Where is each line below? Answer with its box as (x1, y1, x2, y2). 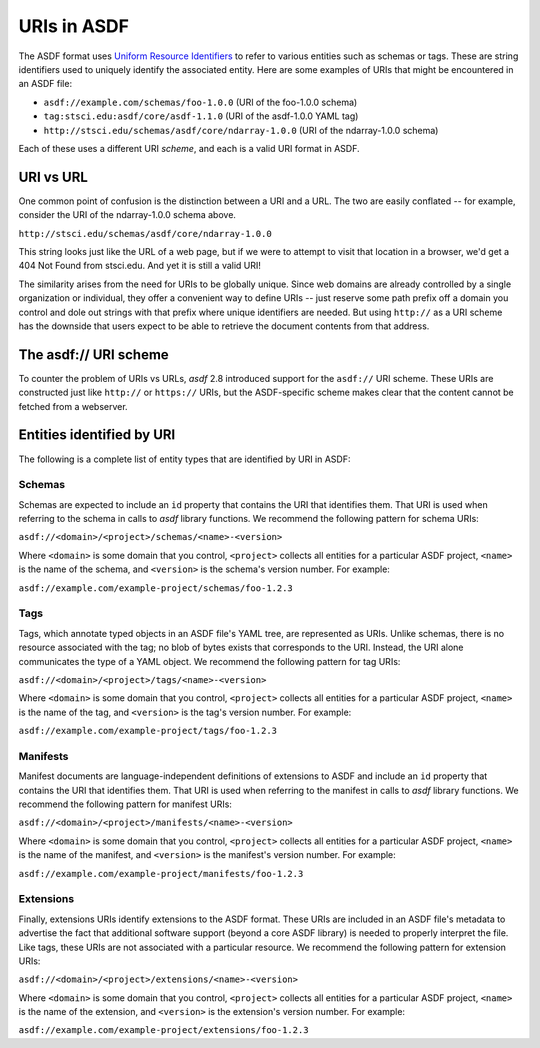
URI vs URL (18, 168, 89, 185)
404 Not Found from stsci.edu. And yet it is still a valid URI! (18, 260, 262, 272)
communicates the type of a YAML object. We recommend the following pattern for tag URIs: (18, 655, 401, 667)
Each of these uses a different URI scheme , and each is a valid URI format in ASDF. (18, 142, 360, 154)
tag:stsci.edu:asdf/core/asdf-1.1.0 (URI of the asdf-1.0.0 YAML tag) (43, 110, 359, 122)
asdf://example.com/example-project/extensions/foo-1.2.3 (18, 1025, 309, 1036)
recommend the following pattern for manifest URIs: (18, 798, 232, 810)
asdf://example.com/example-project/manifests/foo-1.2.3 (18, 868, 304, 879)
